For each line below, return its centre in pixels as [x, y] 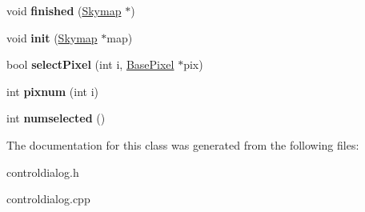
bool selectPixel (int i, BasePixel [90, 64]
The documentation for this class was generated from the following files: [183, 144]
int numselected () [56, 118]
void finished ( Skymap [64, 10]
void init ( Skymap [52, 37]
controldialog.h [43, 172]
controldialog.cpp [48, 199]
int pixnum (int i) [53, 91]
